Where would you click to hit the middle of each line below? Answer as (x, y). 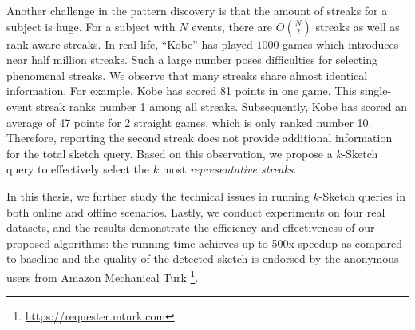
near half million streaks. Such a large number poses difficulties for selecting (192, 60)
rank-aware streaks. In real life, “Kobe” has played (130, 44)
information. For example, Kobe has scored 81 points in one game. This (182, 91)
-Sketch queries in (362, 195)
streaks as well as (358, 26)
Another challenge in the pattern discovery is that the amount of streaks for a (197, 10)
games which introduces (341, 44)
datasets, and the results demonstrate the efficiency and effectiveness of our (191, 227)
